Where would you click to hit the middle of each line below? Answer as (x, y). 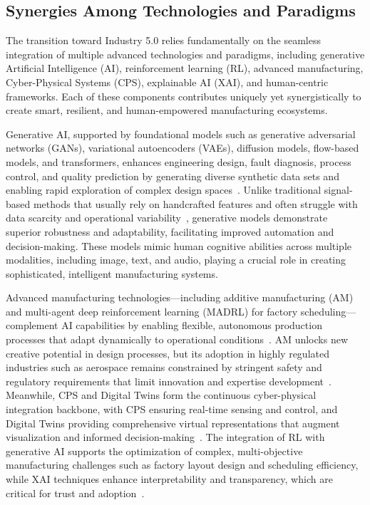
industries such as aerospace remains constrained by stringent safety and (164, 367)
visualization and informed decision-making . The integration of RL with (165, 437)
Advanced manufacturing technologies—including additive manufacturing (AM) (180, 297)
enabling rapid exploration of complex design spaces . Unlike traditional (164, 190)
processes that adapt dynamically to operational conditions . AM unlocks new (177, 339)
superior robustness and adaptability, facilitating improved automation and (170, 231)
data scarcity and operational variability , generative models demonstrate (167, 218)
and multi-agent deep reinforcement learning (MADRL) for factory (152, 311)
